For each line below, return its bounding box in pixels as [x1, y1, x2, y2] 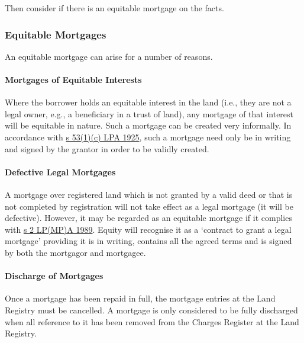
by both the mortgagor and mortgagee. [5, 246, 146, 258]
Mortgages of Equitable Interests [5, 73, 142, 85]
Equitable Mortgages [5, 27, 106, 41]
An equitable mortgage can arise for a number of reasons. [5, 50, 213, 62]
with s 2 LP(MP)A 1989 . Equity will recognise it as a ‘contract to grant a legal [5, 223, 292, 235]
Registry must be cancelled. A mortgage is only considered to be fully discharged [5, 303, 298, 316]
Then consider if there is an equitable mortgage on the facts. [5, 2, 224, 14]
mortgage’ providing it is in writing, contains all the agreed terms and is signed [5, 235, 292, 247]
